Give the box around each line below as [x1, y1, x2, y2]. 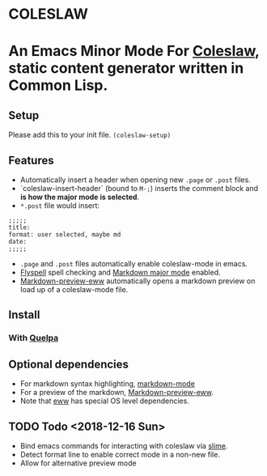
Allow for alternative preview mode [19, 458, 137, 468]
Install [8, 308, 40, 322]
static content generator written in [8, 59, 244, 78]
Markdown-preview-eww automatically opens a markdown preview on [19, 276, 256, 286]
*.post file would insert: [19, 201, 100, 210]
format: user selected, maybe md [8, 231, 121, 239]
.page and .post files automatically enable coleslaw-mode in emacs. [19, 259, 248, 268]
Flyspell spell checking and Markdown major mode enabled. [19, 268, 221, 277]
